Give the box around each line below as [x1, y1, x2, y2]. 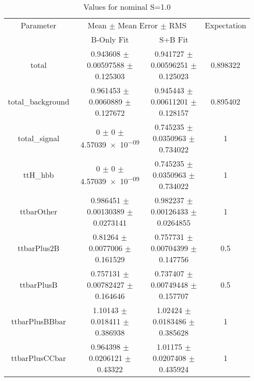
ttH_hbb [23, 169, 54, 180]
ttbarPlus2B [18, 242, 60, 254]
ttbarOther [20, 206, 58, 217]
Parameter [21, 20, 57, 31]
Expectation [205, 20, 246, 31]
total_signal [18, 132, 60, 144]
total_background [8, 96, 69, 107]
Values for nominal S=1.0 [83, 1, 171, 12]
